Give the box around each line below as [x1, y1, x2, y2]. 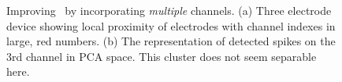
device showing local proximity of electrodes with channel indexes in [6, 17, 336, 34]
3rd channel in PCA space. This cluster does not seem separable [6, 48, 317, 64]
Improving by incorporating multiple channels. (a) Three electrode [6, 2, 332, 18]
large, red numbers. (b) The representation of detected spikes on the [6, 33, 336, 49]
